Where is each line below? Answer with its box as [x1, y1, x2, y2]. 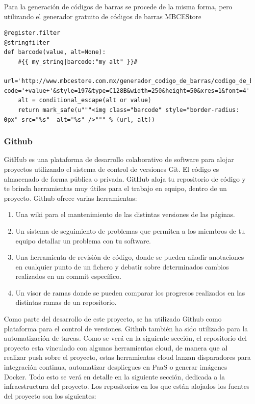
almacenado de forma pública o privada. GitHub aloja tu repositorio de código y [4, 173, 246, 184]
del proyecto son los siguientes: [4, 390, 96, 401]
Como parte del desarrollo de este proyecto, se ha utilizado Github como [4, 314, 222, 324]
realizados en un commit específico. [15, 271, 122, 281]
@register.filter [4, 29, 60, 37]
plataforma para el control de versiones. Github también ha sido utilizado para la [4, 323, 248, 333]
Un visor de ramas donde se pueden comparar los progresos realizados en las [15, 287, 245, 297]
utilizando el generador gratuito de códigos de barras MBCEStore [4, 11, 202, 21]
